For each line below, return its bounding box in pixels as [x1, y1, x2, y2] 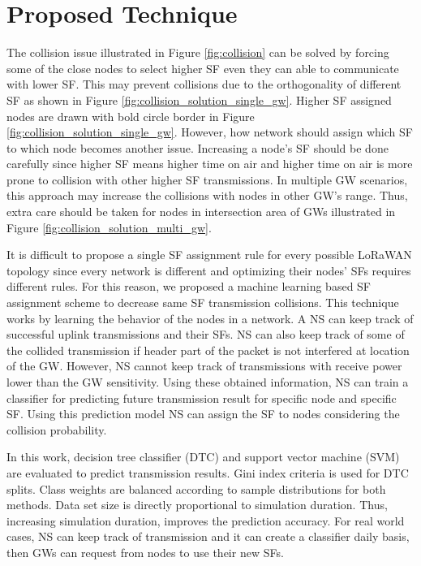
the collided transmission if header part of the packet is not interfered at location [6, 341, 410, 358]
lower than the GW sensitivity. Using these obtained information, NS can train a [6, 374, 409, 390]
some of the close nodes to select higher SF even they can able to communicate [6, 59, 399, 76]
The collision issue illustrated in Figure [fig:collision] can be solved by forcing [6, 44, 389, 61]
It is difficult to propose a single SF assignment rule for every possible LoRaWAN [6, 246, 412, 263]
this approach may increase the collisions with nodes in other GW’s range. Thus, [6, 187, 408, 204]
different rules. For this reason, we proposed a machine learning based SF [6, 278, 372, 295]
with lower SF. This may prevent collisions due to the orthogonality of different [6, 76, 402, 93]
